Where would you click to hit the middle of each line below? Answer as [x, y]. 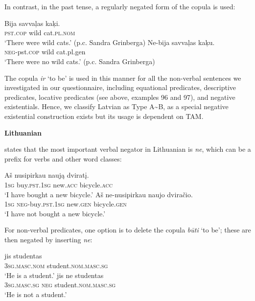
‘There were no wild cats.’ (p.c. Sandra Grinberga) [80, 61]
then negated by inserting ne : [48, 239]
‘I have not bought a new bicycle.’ [55, 213]
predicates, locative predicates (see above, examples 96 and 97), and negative [120, 97]
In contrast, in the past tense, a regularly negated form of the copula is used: [120, 6]
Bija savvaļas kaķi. [32, 23]
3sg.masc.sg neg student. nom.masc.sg [60, 285]
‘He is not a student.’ [36, 294]
